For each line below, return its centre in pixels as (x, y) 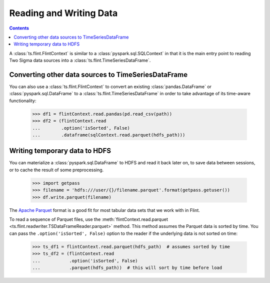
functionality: (23, 101)
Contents (19, 28)
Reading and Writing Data (63, 13)
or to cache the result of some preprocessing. (56, 170)
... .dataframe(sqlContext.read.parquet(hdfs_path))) (109, 135)
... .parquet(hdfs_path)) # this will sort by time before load (127, 267)
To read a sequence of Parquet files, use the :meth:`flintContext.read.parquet (89, 219)
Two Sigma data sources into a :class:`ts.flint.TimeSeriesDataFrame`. (80, 61)
